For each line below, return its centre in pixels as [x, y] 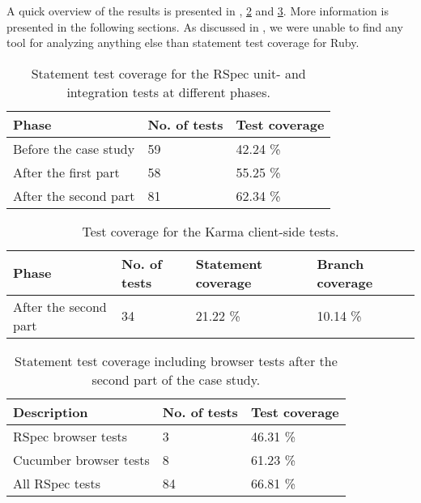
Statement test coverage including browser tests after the [176, 360]
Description [51, 411]
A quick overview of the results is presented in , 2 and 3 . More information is [198, 11]
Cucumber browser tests [81, 459]
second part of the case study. [176, 379]
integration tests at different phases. [168, 92]
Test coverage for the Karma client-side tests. [210, 231]
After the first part [66, 172]
